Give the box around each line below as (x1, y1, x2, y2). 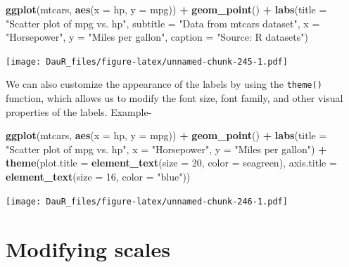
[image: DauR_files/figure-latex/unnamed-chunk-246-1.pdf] (6, 196, 288, 207)
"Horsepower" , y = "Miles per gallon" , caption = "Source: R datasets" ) (6, 30, 308, 44)
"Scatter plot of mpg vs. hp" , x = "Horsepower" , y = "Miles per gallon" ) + (6, 141, 327, 156)
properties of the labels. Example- (6, 104, 152, 119)
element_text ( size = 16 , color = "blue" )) (6, 169, 191, 184)
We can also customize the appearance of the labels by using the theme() (6, 77, 322, 91)
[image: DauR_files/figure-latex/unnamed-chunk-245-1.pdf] (6, 56, 288, 67)
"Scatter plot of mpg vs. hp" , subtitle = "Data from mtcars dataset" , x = (6, 15, 320, 30)
